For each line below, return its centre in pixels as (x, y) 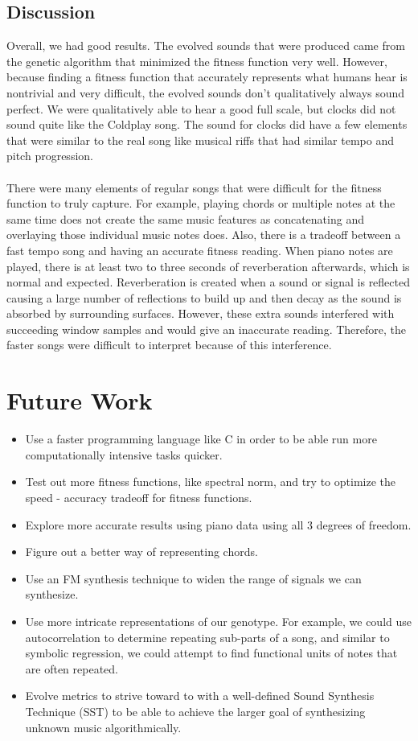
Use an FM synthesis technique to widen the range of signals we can (193, 578)
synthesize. (52, 594)
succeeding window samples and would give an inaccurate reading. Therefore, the (206, 329)
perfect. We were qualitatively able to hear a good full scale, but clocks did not (201, 108)
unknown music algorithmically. (103, 727)
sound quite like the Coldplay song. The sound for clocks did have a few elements (207, 124)
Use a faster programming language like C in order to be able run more (201, 439)
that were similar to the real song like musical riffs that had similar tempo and (200, 140)
